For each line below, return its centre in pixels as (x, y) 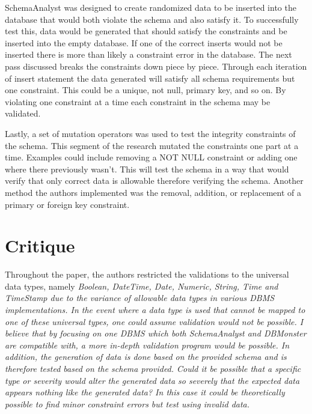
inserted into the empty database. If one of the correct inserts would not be (144, 42)
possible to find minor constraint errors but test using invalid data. (127, 403)
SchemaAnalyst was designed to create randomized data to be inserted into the (151, 7)
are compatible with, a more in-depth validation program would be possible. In (147, 345)
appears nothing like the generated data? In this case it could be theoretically (145, 392)
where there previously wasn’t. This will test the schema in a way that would (147, 169)
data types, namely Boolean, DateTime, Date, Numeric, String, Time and (142, 286)
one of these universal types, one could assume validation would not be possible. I (154, 321)
